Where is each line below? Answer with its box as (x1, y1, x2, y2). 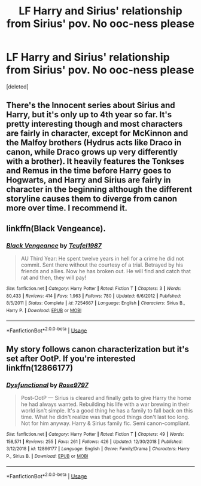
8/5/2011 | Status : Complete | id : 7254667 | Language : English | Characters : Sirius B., (6, 300, 185, 306)
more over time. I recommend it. (6, 203, 127, 213)
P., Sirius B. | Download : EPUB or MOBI (6, 453, 89, 459)
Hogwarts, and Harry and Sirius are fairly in (6, 175, 171, 185)
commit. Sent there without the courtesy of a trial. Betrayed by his (20, 261, 184, 268)
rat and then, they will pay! (20, 274, 87, 282)
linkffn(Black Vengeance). (6, 223, 106, 234)
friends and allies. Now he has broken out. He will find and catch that (20, 268, 191, 275)
